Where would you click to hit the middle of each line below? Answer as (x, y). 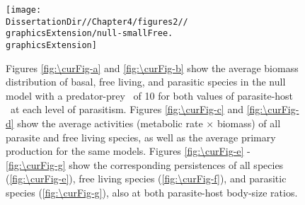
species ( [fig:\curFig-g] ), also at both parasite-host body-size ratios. (152, 192)
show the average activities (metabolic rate (110, 123)
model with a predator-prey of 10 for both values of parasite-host (150, 95)
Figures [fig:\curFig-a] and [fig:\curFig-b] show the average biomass (152, 68)
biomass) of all (249, 123)
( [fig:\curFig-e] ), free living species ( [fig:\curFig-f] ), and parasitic (146, 178)
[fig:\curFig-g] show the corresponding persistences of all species (145, 164)
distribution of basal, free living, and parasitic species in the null (146, 82)
